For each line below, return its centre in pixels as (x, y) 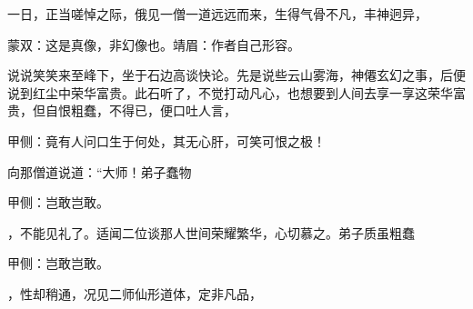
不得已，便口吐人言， (172, 110)
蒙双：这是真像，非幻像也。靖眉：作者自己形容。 (154, 44)
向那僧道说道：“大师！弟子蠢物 (100, 171)
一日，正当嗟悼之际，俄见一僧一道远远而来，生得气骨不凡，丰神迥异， (217, 14)
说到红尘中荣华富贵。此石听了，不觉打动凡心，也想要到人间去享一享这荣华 (230, 92)
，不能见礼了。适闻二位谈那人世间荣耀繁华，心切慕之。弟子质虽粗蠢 (211, 232)
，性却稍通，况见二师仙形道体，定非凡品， (135, 293)
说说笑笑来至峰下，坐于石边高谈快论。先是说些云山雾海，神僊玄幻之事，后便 (236, 75)
